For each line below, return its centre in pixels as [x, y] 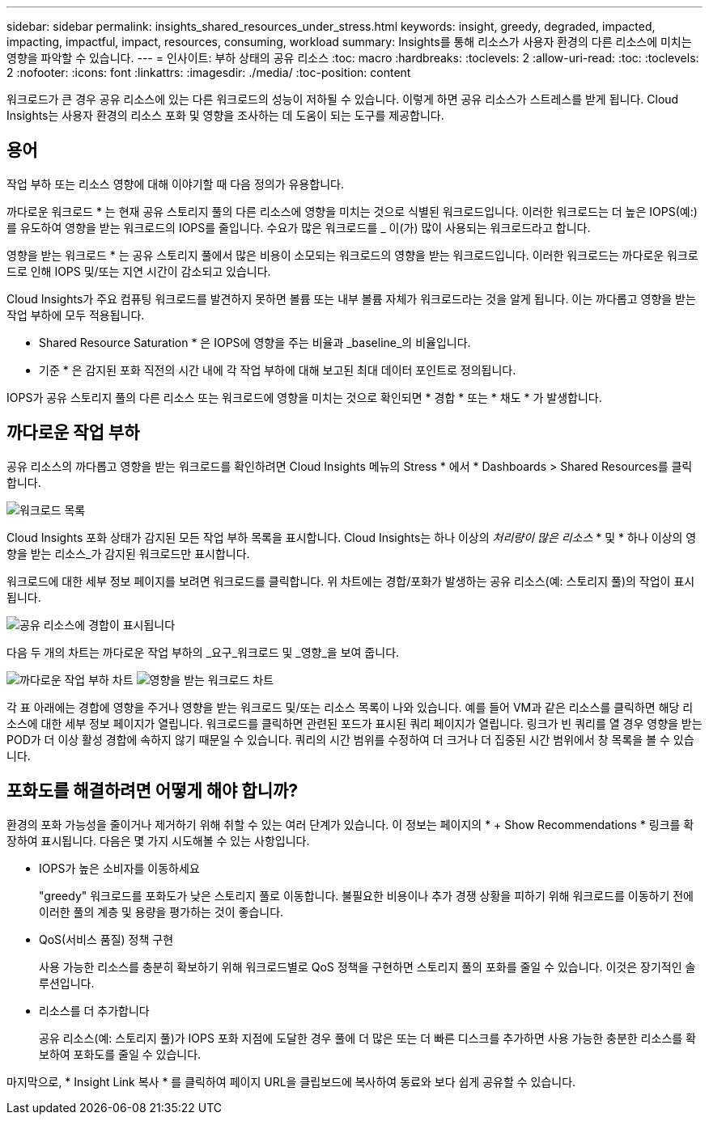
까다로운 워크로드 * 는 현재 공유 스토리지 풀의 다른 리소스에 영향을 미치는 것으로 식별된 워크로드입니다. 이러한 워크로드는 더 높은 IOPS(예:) [352, 211]
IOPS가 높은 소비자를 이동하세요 [119, 868]
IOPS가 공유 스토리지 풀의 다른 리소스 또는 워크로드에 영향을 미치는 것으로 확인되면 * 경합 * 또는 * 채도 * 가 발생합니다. [304, 397]
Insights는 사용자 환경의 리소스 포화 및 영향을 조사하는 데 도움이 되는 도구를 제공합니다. [225, 115]
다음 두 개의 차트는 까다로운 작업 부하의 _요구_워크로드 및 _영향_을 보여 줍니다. [203, 652]
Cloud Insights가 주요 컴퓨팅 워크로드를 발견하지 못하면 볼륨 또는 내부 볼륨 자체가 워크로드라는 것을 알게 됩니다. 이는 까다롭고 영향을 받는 [351, 298]
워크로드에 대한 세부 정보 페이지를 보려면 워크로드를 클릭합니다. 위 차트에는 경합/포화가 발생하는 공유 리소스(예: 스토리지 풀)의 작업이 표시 [351, 581]
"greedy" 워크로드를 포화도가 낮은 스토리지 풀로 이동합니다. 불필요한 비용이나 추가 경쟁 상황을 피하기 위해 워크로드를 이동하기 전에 [366, 895]
